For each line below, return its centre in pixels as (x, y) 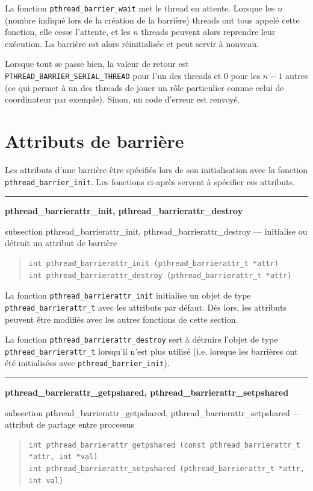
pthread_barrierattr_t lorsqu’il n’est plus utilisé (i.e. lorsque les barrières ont (151, 351)
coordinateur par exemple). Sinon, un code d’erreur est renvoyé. (122, 99)
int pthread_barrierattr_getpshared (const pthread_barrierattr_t (164, 445)
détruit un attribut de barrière (61, 243)
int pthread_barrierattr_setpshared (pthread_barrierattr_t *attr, (166, 469)
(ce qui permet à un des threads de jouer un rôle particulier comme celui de (144, 87)
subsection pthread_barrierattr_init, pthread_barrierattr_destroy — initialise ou (156, 231)
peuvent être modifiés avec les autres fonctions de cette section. (122, 319)
